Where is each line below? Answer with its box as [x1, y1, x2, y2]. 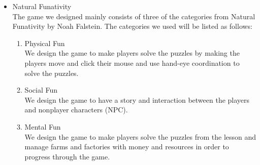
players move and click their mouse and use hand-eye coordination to [24, 57, 240, 68]
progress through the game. [24, 151, 110, 161]
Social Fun [24, 85, 57, 95]
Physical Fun [24, 37, 65, 48]
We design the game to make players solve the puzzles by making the [24, 48, 240, 58]
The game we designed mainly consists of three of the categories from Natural [12, 11, 255, 21]
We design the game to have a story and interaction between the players [24, 94, 250, 105]
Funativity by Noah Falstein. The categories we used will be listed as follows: [12, 21, 253, 31]
